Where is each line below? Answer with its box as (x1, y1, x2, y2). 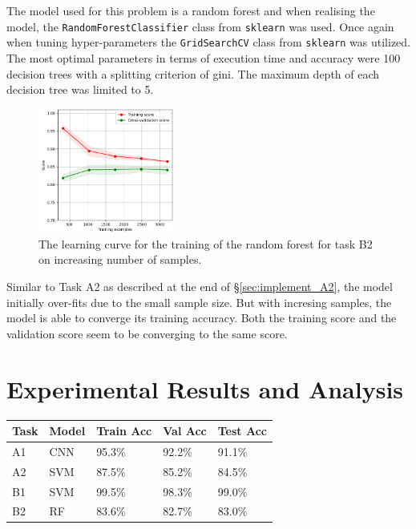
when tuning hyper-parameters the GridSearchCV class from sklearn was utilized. (6, 34, 410, 50)
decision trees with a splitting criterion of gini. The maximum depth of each (6, 65, 380, 82)
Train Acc (96, 422, 152, 438)
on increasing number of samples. (38, 251, 202, 268)
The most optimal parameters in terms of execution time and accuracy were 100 (6, 49, 401, 66)
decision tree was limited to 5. (6, 81, 154, 98)
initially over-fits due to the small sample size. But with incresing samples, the (6, 293, 392, 310)
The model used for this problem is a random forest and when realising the (6, 2, 375, 18)
